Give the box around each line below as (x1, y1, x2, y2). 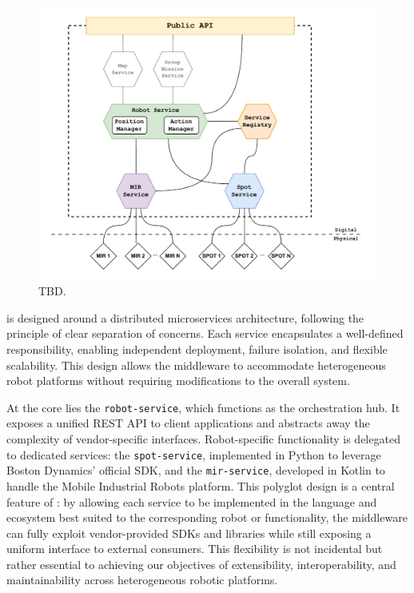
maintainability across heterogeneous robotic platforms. (6, 571, 278, 588)
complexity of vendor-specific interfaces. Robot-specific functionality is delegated (6, 431, 400, 447)
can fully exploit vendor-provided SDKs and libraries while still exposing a (6, 524, 372, 541)
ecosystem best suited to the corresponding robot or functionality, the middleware (6, 509, 408, 526)
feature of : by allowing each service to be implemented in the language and (6, 493, 377, 510)
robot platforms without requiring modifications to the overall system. (6, 372, 350, 389)
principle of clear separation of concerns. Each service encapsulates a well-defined (6, 325, 404, 342)
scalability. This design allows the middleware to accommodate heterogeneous (6, 356, 386, 373)
